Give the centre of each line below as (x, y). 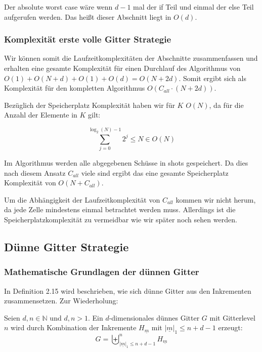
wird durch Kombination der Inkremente (74, 327)
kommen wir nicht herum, (216, 199)
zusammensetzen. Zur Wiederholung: (61, 301)
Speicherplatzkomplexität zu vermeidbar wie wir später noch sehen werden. (121, 219)
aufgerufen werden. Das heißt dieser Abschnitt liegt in (88, 16)
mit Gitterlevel (232, 317)
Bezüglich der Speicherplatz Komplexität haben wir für (90, 105)
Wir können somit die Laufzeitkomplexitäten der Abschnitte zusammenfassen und (131, 58)
